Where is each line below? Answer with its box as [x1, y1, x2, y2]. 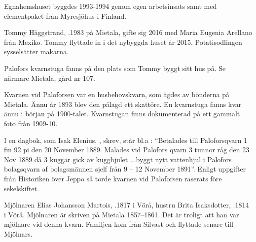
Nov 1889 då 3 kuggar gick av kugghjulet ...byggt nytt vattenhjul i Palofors [4, 154, 232, 164]
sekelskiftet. [4, 183, 39, 193]
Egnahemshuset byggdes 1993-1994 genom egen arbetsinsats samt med [4, 1, 217, 11]
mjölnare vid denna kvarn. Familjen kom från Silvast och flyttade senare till [4, 219, 233, 229]
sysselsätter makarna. [4, 46, 69, 57]
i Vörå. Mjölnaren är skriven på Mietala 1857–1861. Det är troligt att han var [4, 209, 239, 219]
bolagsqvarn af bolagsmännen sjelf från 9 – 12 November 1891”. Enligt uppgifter [4, 164, 246, 174]
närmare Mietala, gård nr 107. [4, 72, 95, 83]
